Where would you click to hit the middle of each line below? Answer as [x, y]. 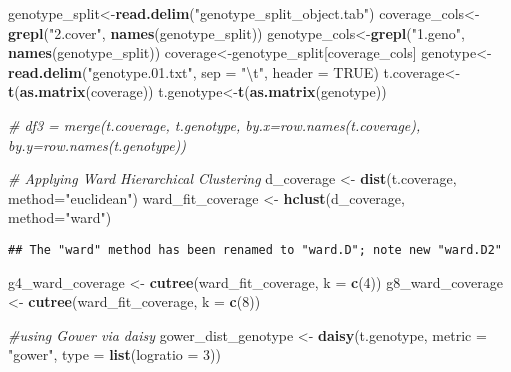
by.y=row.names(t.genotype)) [97, 144]
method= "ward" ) [60, 217]
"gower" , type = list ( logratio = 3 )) [115, 354]
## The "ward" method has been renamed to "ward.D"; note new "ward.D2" [255, 249]
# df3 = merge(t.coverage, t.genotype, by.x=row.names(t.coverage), [214, 124]
